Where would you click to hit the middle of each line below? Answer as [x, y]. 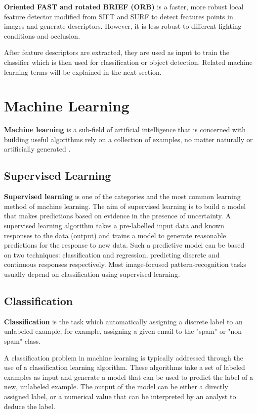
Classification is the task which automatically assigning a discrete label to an [123, 321]
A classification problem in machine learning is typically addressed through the [124, 357]
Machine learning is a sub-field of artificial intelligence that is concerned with [125, 129]
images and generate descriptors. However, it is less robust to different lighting [123, 26]
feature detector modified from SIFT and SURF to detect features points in [119, 16]
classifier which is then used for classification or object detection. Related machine [128, 62]
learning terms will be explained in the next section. [83, 72]
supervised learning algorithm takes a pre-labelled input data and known [114, 226]
